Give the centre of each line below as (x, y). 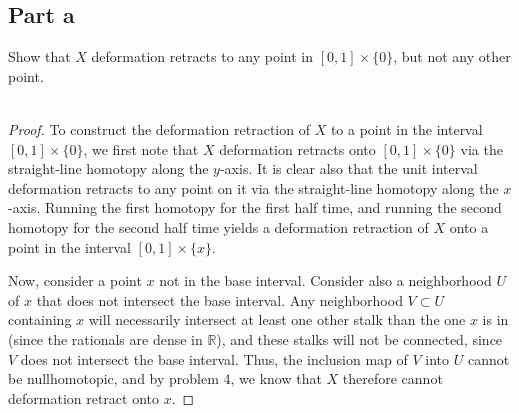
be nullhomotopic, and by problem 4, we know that (165, 378)
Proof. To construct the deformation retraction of (159, 128)
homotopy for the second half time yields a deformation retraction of (218, 226)
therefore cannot (392, 378)
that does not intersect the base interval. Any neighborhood (219, 299)
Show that (39, 56)
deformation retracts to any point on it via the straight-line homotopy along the (253, 187)
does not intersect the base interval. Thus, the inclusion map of (214, 358)
